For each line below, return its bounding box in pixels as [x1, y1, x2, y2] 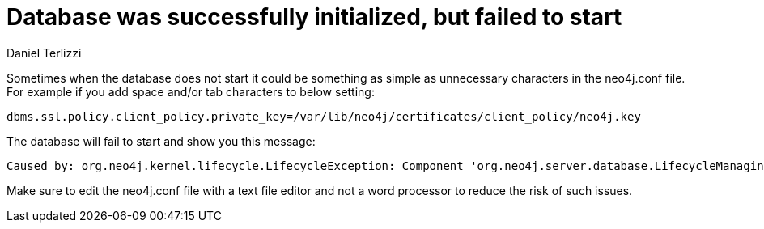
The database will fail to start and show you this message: [6, 134, 316, 148]
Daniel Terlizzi [6, 45, 82, 60]
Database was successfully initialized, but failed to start [6, 3, 622, 31]
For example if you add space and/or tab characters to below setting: [6, 84, 375, 99]
